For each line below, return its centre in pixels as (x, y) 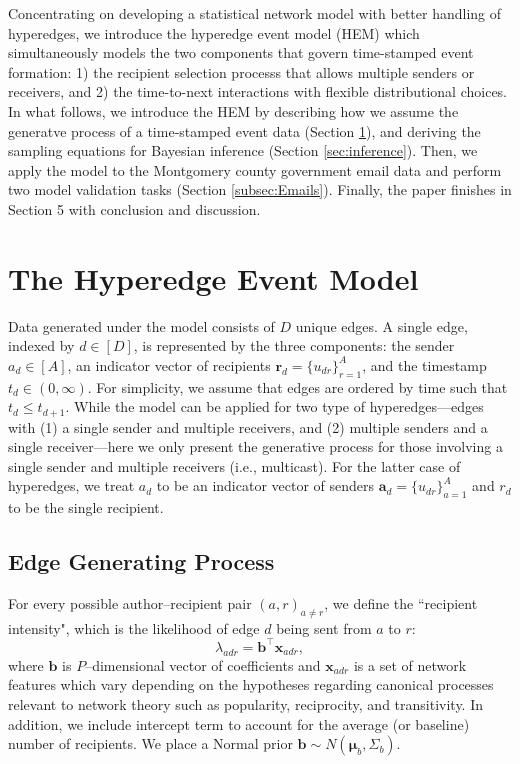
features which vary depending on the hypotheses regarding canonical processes (251, 684)
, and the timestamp (424, 364)
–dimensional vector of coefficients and (203, 664)
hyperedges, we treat (71, 485)
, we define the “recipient (401, 603)
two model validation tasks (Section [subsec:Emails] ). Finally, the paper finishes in (260, 189)
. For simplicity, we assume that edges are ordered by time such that (297, 386)
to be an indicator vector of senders (265, 485)
